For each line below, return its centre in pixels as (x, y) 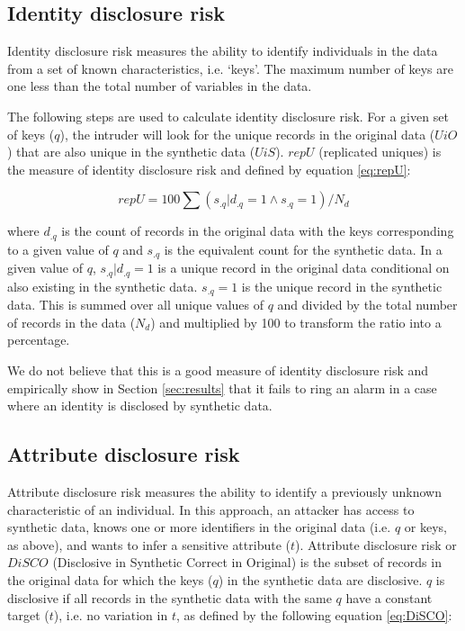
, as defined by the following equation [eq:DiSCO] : (314, 615)
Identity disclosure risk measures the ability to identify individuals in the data (223, 51)
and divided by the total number (367, 305)
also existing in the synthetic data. (103, 286)
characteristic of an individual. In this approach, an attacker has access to (211, 509)
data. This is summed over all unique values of (135, 305)
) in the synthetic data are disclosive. (320, 579)
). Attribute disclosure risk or (376, 544)
